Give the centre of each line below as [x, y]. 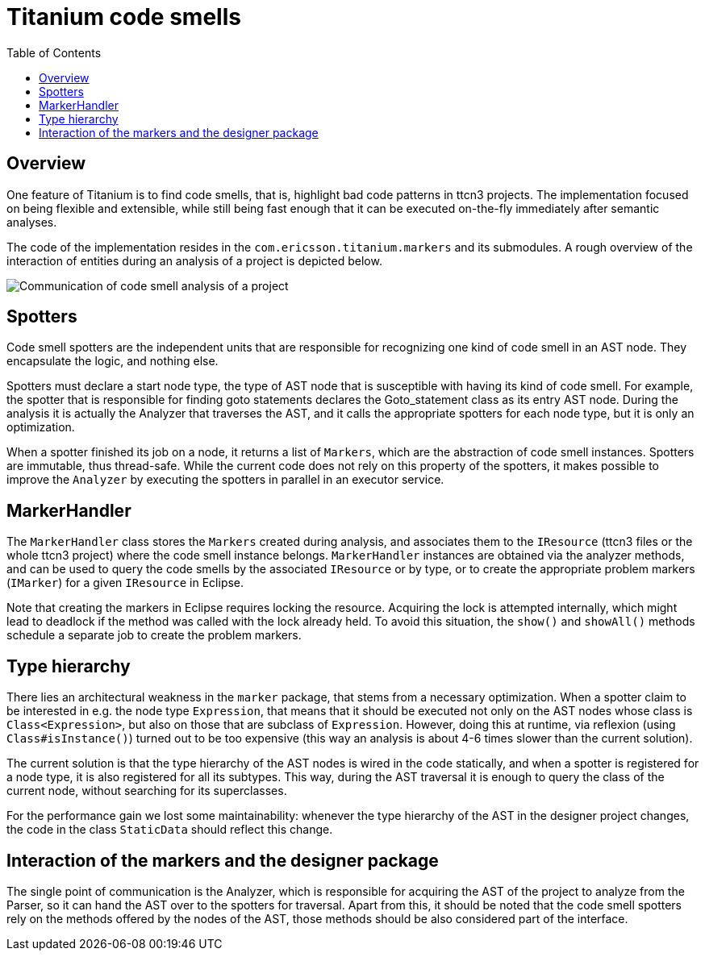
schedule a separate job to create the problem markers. [154, 635]
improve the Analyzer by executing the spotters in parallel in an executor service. [225, 480]
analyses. [32, 222]
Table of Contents [54, 52]
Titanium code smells [124, 17]
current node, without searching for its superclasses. [147, 791]
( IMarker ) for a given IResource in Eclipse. [125, 583]
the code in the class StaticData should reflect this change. [170, 830]
